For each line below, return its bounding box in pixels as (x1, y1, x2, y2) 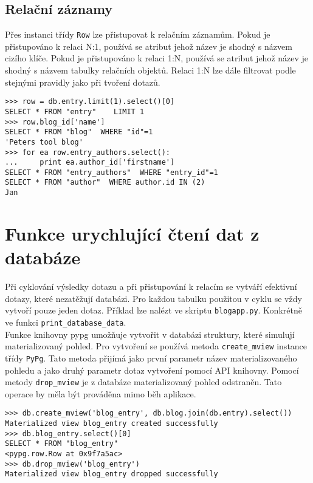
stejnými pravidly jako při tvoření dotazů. (5, 75, 160, 88)
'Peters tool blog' (5, 137, 83, 146)
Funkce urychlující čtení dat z (5, 221, 260, 245)
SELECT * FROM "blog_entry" (5, 439, 119, 448)
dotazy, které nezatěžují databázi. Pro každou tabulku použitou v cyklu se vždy (5, 292, 302, 304)
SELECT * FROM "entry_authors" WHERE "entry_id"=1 (5, 168, 218, 177)
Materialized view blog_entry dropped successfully (5, 470, 218, 479)
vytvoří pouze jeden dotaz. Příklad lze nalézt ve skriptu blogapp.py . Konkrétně (5, 304, 302, 317)
